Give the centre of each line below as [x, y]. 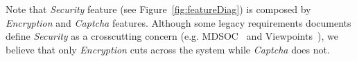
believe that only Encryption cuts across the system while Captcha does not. [168, 49]
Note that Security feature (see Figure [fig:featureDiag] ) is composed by [158, 9]
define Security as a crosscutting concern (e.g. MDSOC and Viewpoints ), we [172, 36]
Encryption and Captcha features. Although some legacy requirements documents [178, 22]
